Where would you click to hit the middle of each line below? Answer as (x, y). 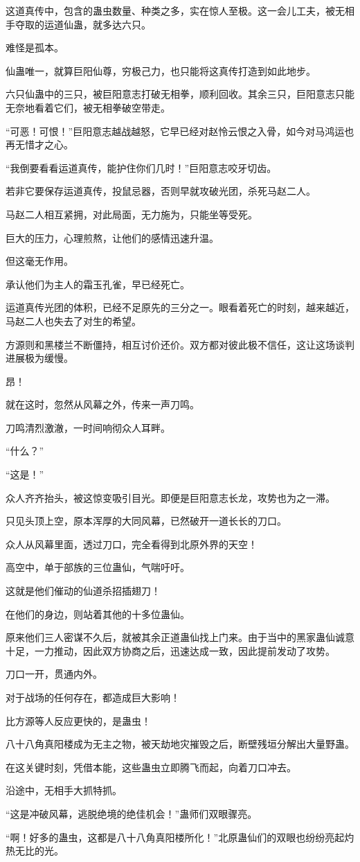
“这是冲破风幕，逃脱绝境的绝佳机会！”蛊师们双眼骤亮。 (132, 813)
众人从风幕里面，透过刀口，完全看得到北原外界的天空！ (132, 544)
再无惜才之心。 (39, 144)
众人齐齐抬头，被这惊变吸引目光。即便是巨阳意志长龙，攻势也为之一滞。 (170, 497)
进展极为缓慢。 (39, 358)
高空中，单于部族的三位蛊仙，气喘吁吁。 (98, 567)
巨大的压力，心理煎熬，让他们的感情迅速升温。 (112, 237)
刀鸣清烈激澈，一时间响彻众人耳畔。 (88, 427)
